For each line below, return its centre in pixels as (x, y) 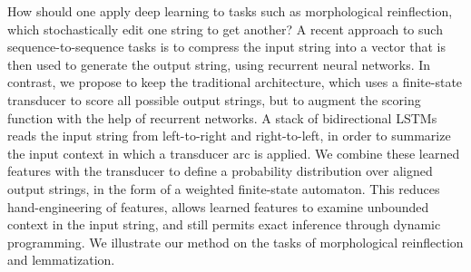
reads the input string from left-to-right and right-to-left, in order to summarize (229, 136)
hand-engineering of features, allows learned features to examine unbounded (218, 206)
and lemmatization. (61, 260)
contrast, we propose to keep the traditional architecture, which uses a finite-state (235, 82)
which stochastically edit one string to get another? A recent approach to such (225, 29)
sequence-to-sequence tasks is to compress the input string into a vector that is (226, 47)
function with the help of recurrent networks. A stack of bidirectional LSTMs (222, 117)
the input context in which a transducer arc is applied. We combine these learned (234, 153)
